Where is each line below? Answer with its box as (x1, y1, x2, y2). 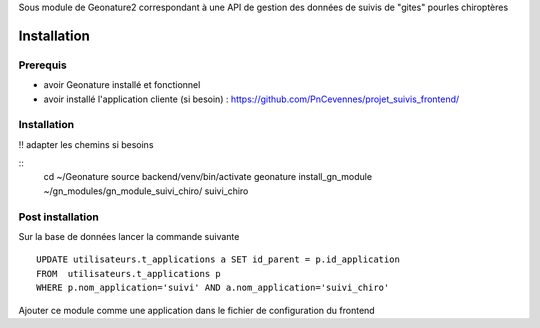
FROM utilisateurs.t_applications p (36, 268, 222, 279)
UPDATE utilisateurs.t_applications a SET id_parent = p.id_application (36, 254, 400, 265)
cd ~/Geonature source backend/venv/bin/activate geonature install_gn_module (43, 171, 373, 183)
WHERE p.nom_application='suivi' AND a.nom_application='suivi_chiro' (36, 282, 390, 294)
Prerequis (18, 58, 67, 72)
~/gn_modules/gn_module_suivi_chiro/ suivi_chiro (43, 185, 249, 197)
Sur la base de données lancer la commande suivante (18, 231, 240, 242)
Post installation (18, 210, 99, 224)
